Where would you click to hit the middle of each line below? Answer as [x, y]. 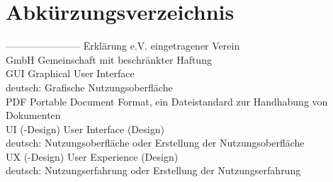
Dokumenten [33, 115]
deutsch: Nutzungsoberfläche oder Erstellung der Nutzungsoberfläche [155, 143]
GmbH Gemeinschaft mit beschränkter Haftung [109, 59]
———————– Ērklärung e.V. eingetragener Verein [123, 46]
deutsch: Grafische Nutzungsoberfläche [89, 87]
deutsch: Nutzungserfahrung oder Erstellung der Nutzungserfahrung [153, 170]
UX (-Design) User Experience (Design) [92, 156]
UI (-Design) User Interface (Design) [85, 129]
